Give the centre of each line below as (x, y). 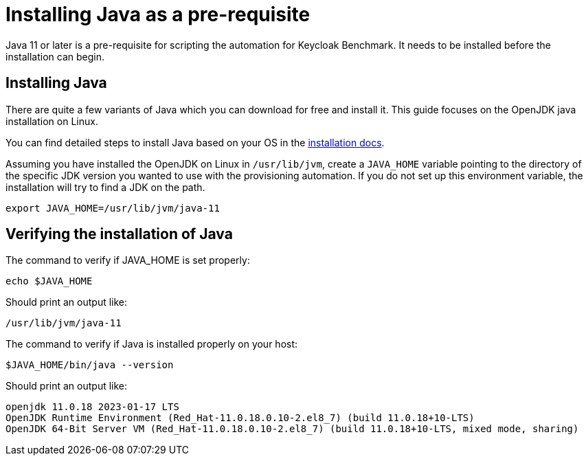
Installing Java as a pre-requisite (158, 14)
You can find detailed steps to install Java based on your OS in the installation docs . (195, 142)
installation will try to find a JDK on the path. (105, 187)
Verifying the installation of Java (119, 234)
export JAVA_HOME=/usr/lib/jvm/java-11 (113, 208)
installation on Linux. (52, 121)
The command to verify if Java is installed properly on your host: (152, 344)
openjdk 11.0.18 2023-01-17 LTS (92, 407)
